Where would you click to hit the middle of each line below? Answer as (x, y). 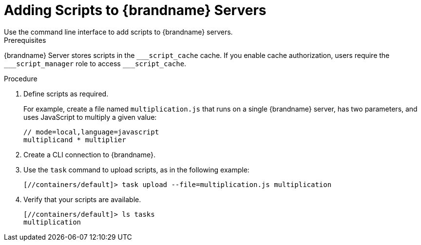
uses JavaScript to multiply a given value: (90, 117)
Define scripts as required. (66, 94)
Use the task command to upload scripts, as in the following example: (136, 170)
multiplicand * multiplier (75, 140)
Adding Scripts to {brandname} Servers (135, 10)
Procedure (21, 78)
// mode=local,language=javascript (91, 132)
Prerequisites (25, 40)
